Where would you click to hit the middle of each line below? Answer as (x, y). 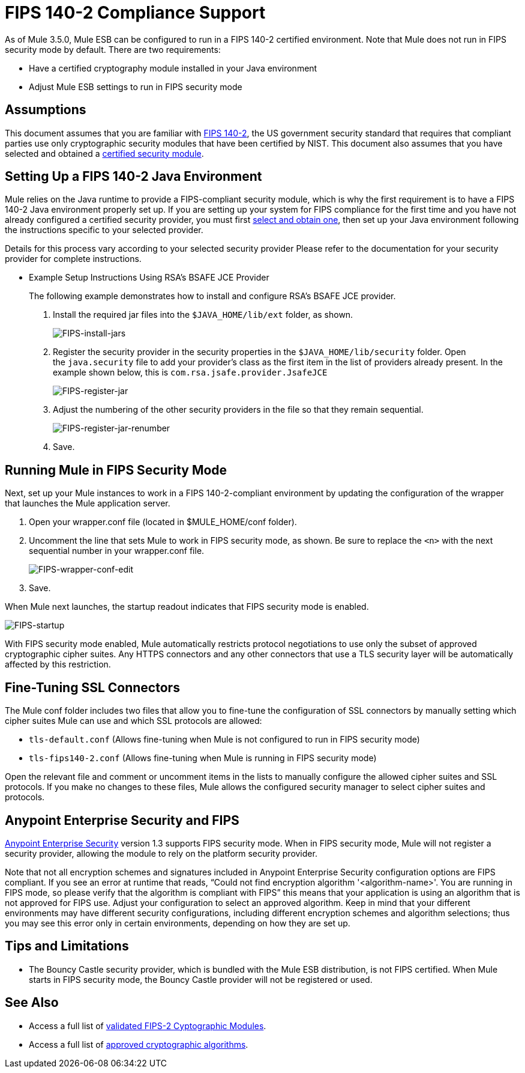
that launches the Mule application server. (88, 503)
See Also (32, 1003)
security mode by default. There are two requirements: (113, 49)
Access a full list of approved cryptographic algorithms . (139, 1044)
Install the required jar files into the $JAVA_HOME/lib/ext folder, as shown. (203, 315)
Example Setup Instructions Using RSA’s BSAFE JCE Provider (149, 278)
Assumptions (46, 110)
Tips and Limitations (67, 946)
